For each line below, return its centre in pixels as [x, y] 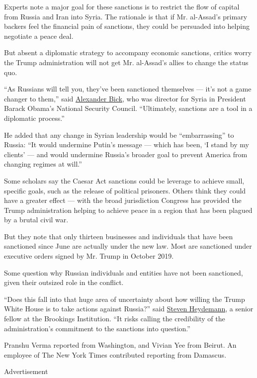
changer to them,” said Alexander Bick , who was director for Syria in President [125, 98]
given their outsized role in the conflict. [64, 282]
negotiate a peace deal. [39, 36]
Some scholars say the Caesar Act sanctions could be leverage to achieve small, [124, 180]
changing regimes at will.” [43, 164]
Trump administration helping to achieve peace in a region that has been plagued [128, 210]
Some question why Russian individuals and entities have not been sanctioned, [124, 272]
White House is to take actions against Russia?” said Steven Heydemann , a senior [129, 309]
